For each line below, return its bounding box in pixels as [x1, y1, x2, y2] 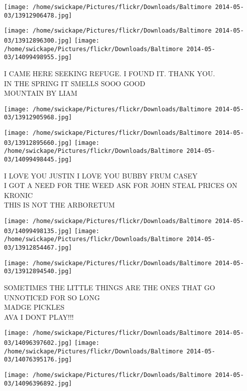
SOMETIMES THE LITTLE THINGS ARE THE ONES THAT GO [4, 282, 215, 292]
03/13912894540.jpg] [4, 268, 72, 275]
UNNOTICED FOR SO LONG [4, 292, 100, 302]
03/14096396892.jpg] [4, 379, 72, 387]
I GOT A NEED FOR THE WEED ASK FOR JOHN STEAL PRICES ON [4, 180, 237, 190]
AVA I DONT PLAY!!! [4, 311, 74, 322]
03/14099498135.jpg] [4, 227, 72, 235]
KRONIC [4, 189, 33, 200]
